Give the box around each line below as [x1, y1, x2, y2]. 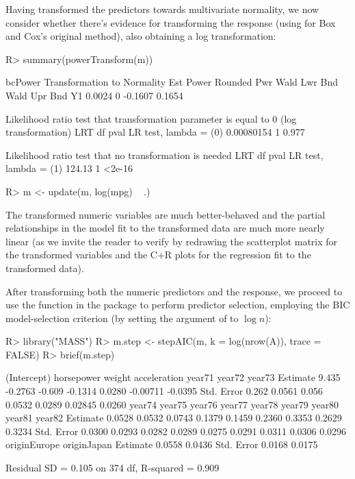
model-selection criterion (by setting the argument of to [5, 310, 239, 325]
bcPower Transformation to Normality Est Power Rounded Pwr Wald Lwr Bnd [5, 75, 338, 89]
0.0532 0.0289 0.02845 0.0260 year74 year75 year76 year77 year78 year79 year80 [5, 397, 339, 411]
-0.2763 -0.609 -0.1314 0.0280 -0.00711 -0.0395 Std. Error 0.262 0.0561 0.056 [5, 384, 323, 398]
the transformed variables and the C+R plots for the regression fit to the [5, 247, 311, 262]
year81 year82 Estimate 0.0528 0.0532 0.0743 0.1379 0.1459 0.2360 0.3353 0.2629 [5, 410, 342, 425]
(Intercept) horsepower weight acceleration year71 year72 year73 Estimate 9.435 [5, 370, 341, 384]
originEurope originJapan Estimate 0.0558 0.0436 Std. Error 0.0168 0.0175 [5, 437, 318, 452]
